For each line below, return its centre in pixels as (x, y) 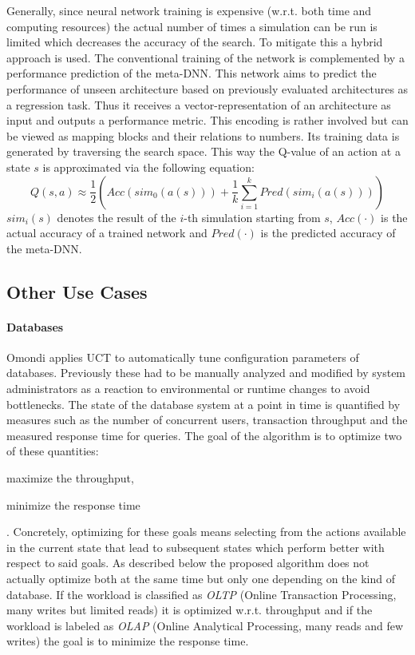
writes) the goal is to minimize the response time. (128, 641)
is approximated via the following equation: (148, 167)
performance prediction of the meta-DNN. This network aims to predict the (192, 73)
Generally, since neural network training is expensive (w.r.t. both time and (189, 10)
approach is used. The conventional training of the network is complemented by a (206, 57)
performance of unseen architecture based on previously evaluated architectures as (207, 88)
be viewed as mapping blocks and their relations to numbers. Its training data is (203, 135)
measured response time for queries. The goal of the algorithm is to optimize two (204, 435)
